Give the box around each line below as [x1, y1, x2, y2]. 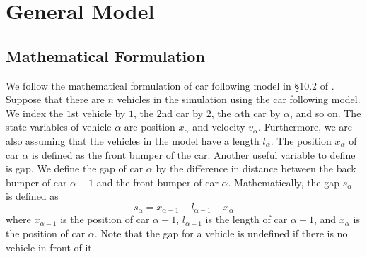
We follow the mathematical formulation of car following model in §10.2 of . [6, 78, 334, 92]
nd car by [161, 105, 203, 120]
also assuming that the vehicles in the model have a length [6, 133, 260, 148]
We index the [6, 105, 64, 120]
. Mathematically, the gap [228, 174, 340, 189]
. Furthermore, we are [258, 119, 353, 134]
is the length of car [205, 212, 288, 227]
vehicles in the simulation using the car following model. [117, 92, 361, 107]
